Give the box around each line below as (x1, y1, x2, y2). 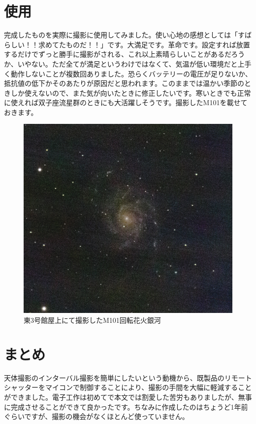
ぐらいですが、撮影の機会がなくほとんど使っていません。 (4, 411, 189, 422)
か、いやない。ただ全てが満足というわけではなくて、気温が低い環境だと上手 (4, 58, 252, 69)
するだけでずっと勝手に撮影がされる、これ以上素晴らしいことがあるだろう (4, 49, 245, 59)
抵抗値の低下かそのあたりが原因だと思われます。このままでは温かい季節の (4, 78, 244, 88)
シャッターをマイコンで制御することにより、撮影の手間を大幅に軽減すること (4, 382, 252, 392)
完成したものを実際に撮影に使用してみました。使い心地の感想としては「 (4, 30, 238, 40)
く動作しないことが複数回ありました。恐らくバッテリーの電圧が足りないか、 (4, 68, 252, 78)
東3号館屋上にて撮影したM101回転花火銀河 (24, 315, 161, 325)
